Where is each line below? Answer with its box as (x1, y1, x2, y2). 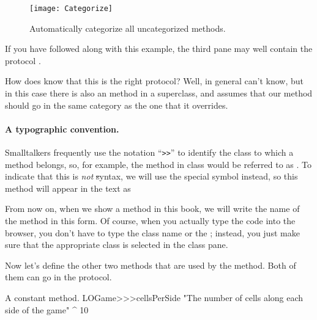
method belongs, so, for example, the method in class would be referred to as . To (5, 158, 312, 170)
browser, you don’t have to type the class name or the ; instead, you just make (5, 226, 300, 239)
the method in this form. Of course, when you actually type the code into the (5, 214, 296, 227)
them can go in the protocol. (5, 271, 112, 283)
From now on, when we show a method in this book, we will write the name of (5, 202, 300, 215)
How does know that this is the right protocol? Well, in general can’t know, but (5, 75, 304, 87)
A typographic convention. (5, 122, 119, 135)
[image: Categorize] (29, 4, 113, 13)
